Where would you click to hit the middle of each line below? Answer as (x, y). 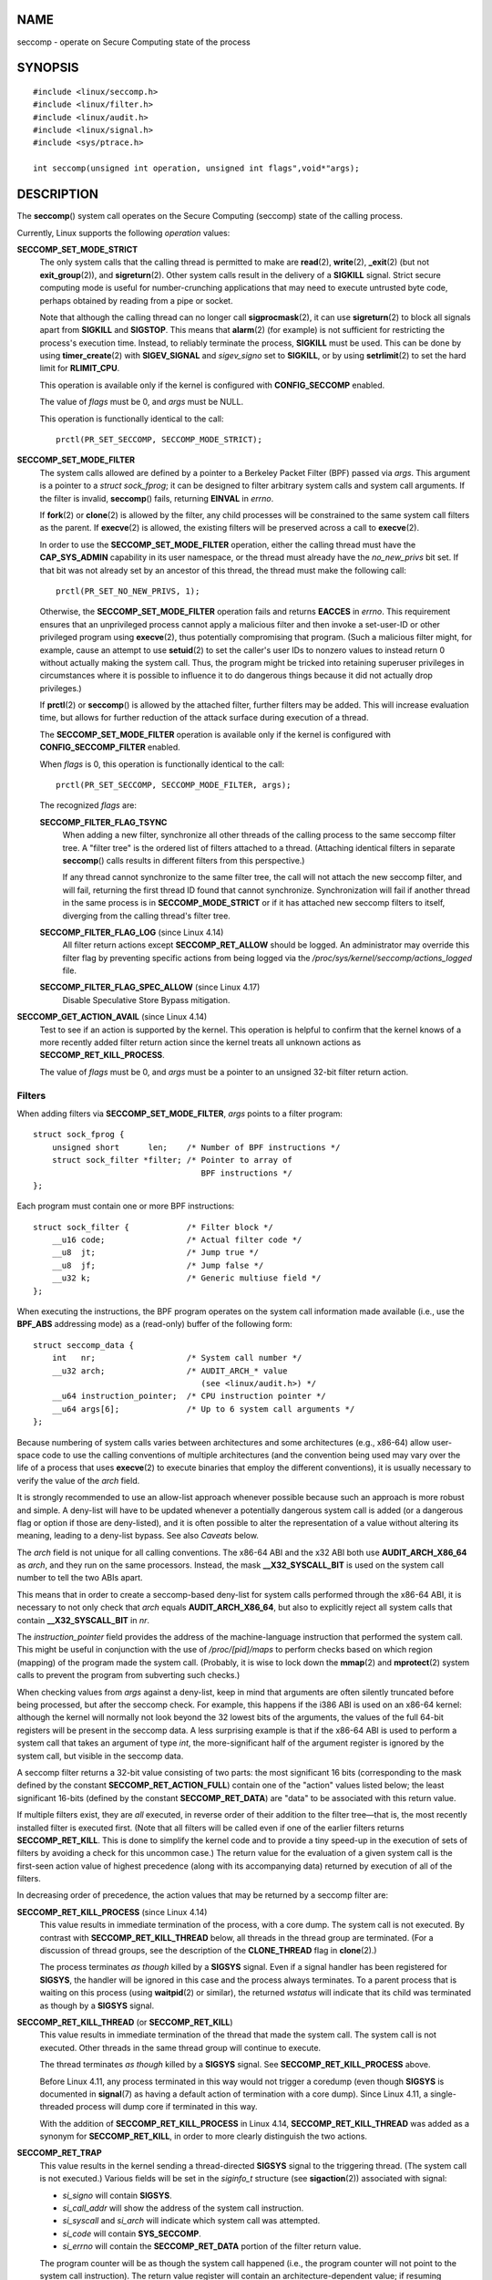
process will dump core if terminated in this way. (167, 2107)
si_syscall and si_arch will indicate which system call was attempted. (191, 2221)
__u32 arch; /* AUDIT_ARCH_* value (169, 1371)
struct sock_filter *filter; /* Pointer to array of (172, 1160)
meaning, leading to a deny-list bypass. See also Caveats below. (138, 1536)
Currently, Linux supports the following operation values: (123, 233)
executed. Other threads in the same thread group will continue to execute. (180, 2047)
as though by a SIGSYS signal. (97, 2005)
